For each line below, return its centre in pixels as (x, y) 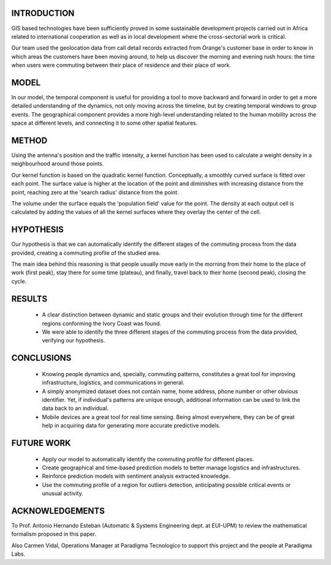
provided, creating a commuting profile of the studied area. (86, 253)
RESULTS (29, 298)
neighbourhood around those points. (58, 164)
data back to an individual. (75, 409)
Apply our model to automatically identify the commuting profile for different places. (148, 459)
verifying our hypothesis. (74, 340)
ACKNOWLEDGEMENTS (58, 511)
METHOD (29, 140)
